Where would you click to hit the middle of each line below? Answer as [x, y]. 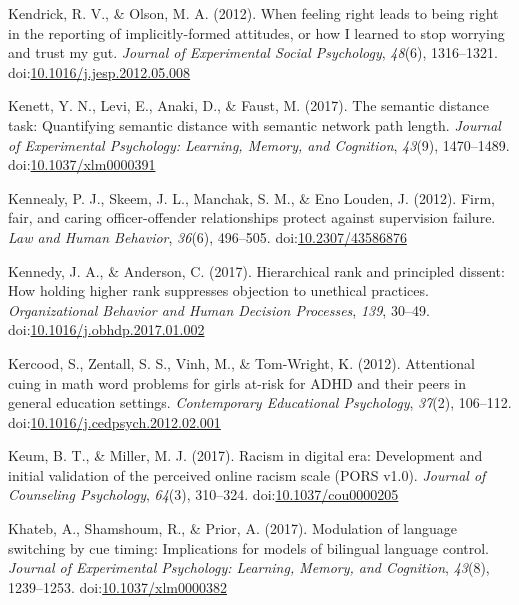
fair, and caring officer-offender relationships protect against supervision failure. [252, 217]
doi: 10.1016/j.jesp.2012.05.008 [99, 71]
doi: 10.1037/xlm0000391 [82, 164]
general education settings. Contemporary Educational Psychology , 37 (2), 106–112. [260, 402]
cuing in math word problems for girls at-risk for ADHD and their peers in [237, 382]
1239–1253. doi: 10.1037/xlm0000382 [117, 586]
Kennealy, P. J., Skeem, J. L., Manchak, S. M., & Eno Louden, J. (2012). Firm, [251, 197]
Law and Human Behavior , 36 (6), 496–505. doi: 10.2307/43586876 [207, 236]
